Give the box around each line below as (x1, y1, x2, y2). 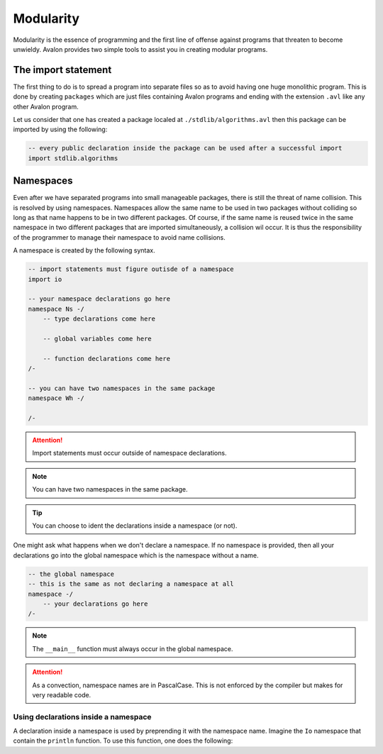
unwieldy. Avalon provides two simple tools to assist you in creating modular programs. (13, 45, 268, 53)
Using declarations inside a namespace (13, 711, 152, 721)
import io (28, 275, 62, 283)
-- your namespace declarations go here (28, 295, 170, 303)
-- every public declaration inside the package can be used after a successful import (28, 144, 343, 153)
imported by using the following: (13, 125, 108, 134)
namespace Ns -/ (28, 305, 85, 313)
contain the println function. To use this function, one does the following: (13, 736, 233, 745)
